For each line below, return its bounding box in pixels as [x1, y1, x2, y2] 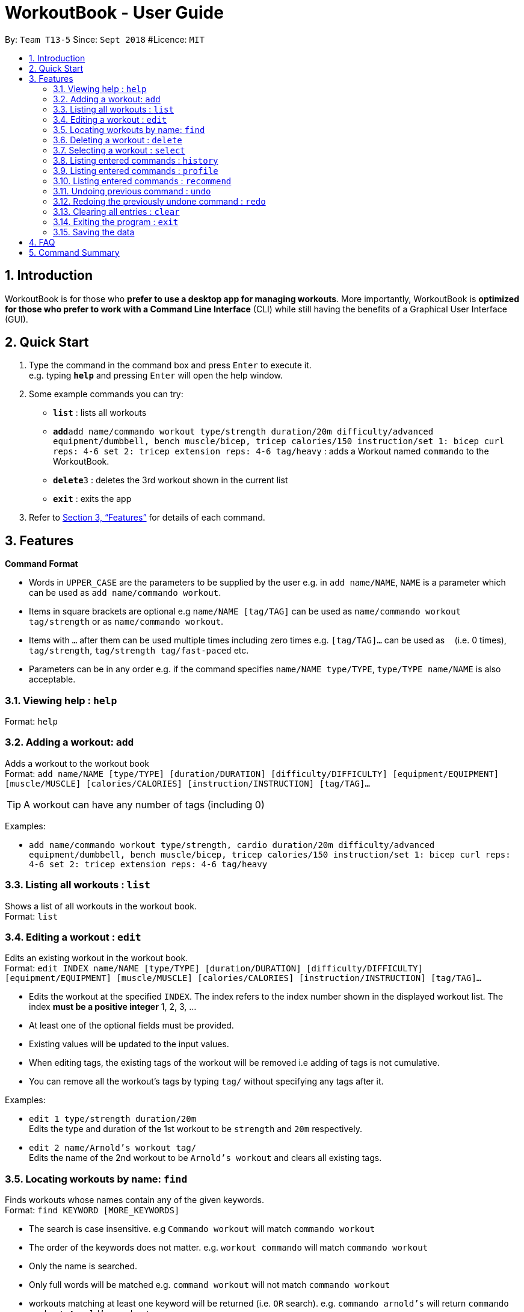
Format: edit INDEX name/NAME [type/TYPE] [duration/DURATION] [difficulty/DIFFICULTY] [5, 963, 423, 974]
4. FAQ [29, 237, 55, 247]
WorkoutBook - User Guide [5, 2, 224, 23]
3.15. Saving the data [53, 226, 135, 237]
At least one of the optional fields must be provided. [29, 1020, 234, 1031]
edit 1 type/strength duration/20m [29, 1114, 197, 1124]
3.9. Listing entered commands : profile [53, 165, 218, 176]
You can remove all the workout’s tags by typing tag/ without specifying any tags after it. [29, 1076, 384, 1087]
